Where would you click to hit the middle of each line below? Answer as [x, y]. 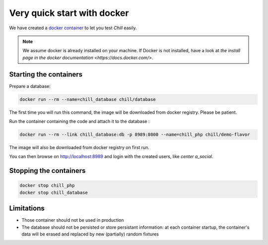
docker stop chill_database [54, 192]
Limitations [27, 208]
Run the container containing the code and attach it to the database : [79, 121]
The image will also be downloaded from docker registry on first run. [79, 147]
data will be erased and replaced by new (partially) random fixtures [90, 234]
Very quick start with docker [69, 13]
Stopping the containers [47, 171]
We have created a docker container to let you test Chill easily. [73, 28]
